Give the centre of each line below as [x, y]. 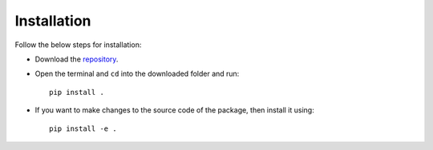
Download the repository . [77, 59]
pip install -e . [83, 128]
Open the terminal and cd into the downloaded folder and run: [137, 74]
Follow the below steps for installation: [78, 45]
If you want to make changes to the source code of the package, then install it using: [174, 110]
